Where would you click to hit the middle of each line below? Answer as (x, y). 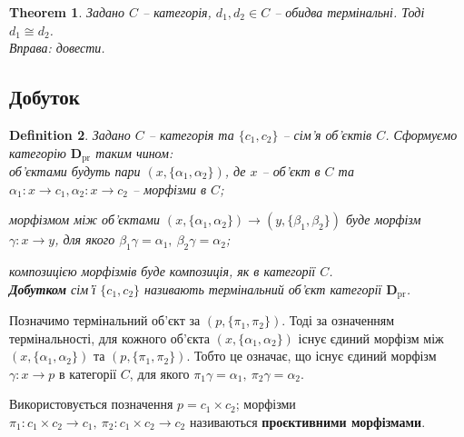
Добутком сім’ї (53, 288)
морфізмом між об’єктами (84, 219)
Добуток (44, 97)
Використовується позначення (91, 404)
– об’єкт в (291, 171)
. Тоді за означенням (338, 320)
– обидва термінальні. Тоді (350, 12)
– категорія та (191, 134)
